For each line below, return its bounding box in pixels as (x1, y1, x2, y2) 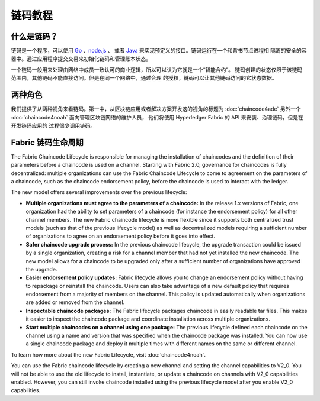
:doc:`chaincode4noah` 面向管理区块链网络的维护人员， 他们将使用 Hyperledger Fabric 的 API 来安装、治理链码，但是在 (11, 114, 303, 121)
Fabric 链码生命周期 (11, 137, 84, 147)
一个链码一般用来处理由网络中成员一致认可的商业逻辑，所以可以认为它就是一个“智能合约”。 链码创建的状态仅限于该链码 (11, 66, 303, 73)
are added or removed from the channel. (25, 299, 125, 306)
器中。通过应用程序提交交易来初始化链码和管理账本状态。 (11, 55, 151, 62)
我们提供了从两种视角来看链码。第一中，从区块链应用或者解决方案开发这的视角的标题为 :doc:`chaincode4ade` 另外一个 (11, 105, 302, 112)
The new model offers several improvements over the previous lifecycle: (11, 189, 187, 196)
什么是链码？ (11, 31, 58, 41)
